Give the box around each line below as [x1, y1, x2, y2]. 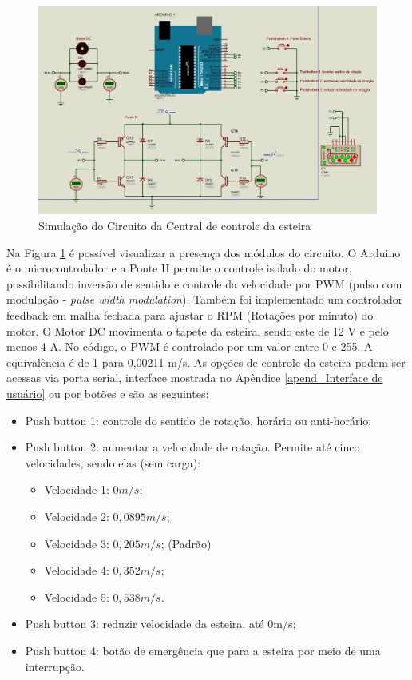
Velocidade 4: [44, 562, 109, 579]
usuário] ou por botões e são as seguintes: [6, 384, 209, 401]
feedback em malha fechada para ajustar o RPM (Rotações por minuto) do [6, 307, 374, 323]
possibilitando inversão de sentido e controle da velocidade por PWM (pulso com [6, 275, 402, 292]
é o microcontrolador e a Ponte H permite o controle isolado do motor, [6, 260, 352, 276]
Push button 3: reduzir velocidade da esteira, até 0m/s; [25, 615, 296, 632]
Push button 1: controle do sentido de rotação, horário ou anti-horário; [25, 412, 372, 428]
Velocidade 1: [44, 481, 109, 498]
